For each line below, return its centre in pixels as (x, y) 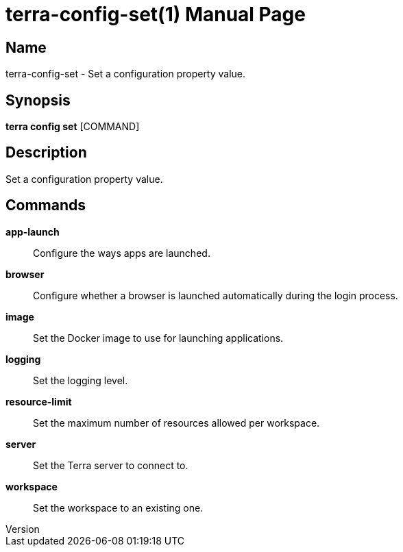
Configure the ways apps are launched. (122, 253)
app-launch (33, 231)
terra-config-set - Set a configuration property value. (126, 74)
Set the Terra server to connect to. (111, 465)
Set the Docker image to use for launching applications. (158, 338)
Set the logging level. (81, 380)
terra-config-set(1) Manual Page (156, 14)
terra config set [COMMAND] (73, 127)
